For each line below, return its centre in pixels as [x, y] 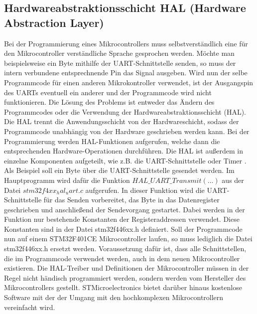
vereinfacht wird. [30, 307]
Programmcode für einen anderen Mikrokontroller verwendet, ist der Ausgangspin [129, 82]
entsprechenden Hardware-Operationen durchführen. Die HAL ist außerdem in [124, 151]
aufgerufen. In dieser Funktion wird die [145, 190]
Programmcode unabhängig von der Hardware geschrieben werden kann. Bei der [127, 131]
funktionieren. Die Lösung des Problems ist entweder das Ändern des [109, 102]
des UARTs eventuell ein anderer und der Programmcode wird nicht [108, 92]
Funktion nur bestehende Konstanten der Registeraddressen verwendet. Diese [122, 219]
